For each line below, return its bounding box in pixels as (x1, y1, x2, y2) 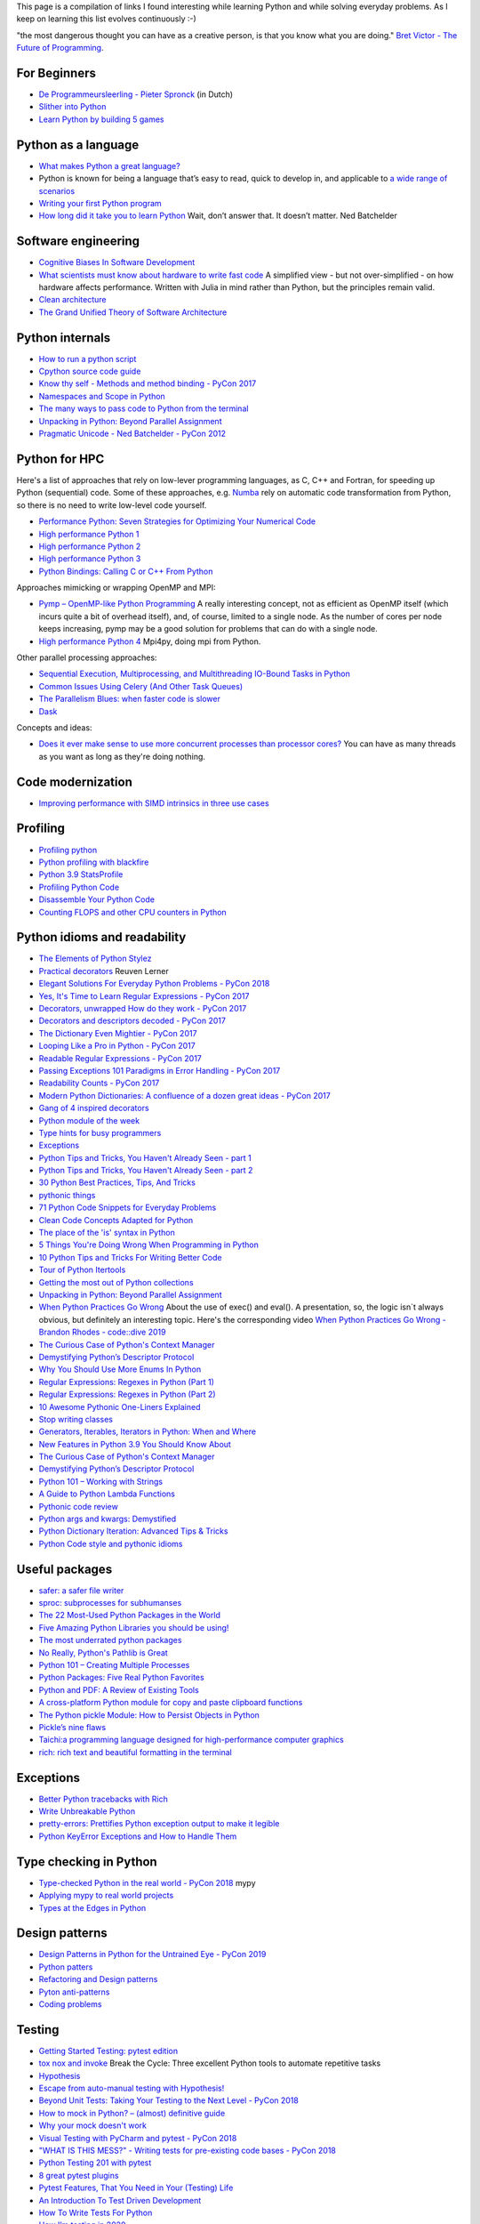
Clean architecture (38, 294, 107, 305)
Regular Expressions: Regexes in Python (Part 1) (38, 1376, 215, 1387)
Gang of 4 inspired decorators (38, 1103, 150, 1114)
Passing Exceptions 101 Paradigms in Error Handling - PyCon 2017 (38, 1065, 281, 1076)
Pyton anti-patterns (38, 1986, 110, 1997)
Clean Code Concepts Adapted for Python (38, 1214, 194, 1225)
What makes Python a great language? (38, 160, 181, 171)
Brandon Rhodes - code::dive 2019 (38, 1326, 166, 1338)
